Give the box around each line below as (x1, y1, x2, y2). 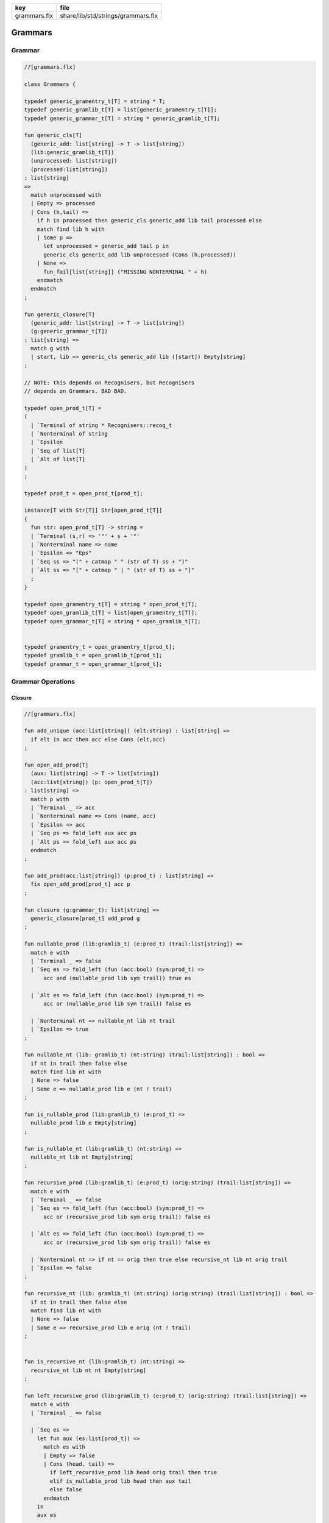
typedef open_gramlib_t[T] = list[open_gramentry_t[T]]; (24, 609, 198, 617)
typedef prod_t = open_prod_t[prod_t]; (24, 490, 143, 496)
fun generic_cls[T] (24, 132, 82, 139)
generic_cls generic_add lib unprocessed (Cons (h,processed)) (43, 251, 236, 258)
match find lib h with (37, 225, 105, 233)
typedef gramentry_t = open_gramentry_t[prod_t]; (24, 643, 175, 650)
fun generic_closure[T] (24, 311, 96, 318)
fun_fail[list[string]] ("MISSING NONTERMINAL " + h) (43, 268, 208, 275)
